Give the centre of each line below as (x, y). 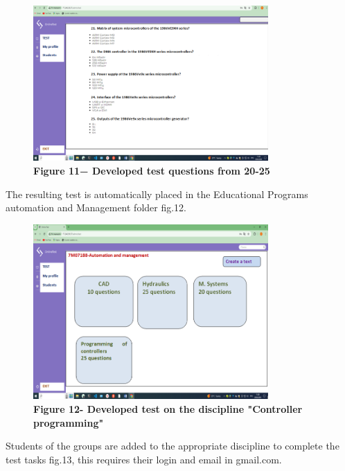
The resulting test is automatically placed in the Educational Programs (157, 194)
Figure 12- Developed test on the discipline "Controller (168, 408)
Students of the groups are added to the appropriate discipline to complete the (172, 446)
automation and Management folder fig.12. (96, 207)
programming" (69, 422)
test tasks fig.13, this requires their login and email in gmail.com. (144, 459)
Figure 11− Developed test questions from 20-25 (152, 171)
